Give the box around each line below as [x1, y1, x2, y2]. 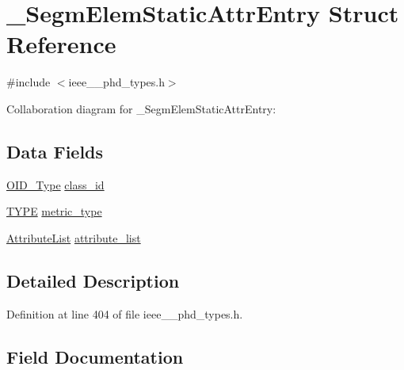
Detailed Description [6, 268, 180, 292]
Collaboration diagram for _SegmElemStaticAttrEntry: [6, 100, 276, 116]
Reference [6, 28, 116, 60]
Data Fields [6, 139, 104, 163]
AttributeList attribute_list [6, 229, 141, 246]
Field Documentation [6, 344, 184, 368]
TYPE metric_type [6, 203, 102, 219]
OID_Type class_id [6, 176, 105, 193]
